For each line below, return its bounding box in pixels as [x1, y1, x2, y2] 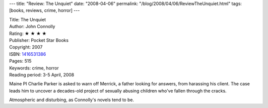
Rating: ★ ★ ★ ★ [9, 30, 47, 36]
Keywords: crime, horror [9, 65, 59, 71]
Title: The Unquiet [9, 16, 46, 22]
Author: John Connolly [9, 24, 56, 30]
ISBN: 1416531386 [9, 51, 46, 57]
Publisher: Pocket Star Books [9, 37, 69, 43]
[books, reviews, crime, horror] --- [9, 7, 80, 13]
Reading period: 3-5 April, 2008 [9, 72, 74, 77]
